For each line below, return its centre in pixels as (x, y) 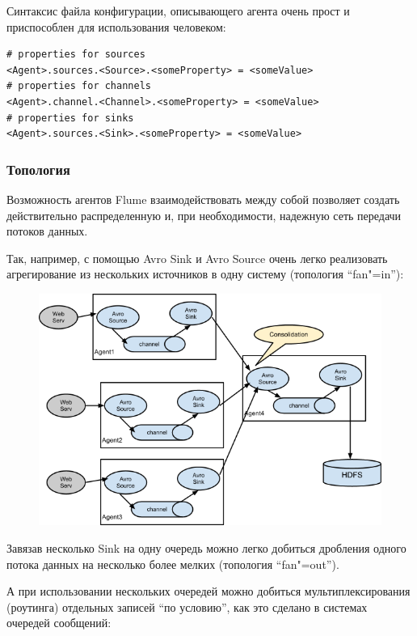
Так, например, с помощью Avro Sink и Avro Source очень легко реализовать (197, 258)
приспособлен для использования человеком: (116, 26)
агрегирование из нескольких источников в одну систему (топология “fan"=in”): (205, 274)
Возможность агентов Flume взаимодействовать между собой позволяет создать (203, 199)
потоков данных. (47, 231)
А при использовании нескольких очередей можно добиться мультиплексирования (208, 591)
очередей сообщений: (59, 623)
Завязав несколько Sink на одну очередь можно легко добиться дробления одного (206, 548)
